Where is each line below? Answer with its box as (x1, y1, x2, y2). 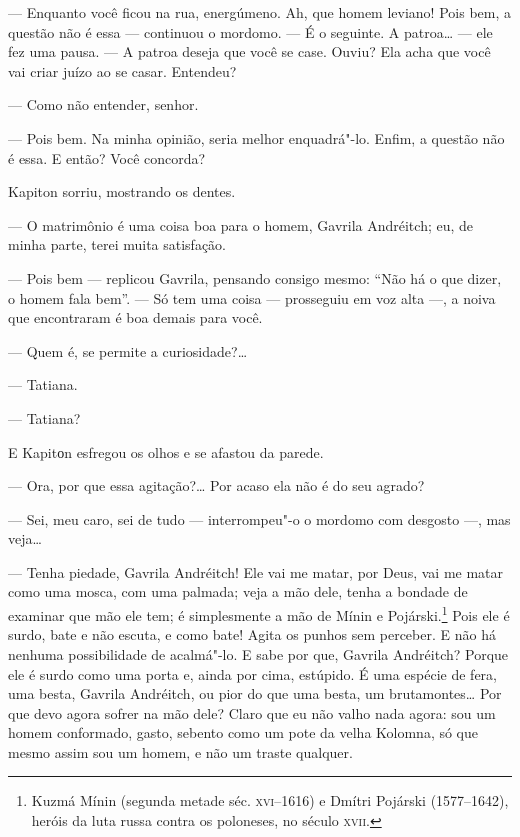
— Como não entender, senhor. (8, 94, 199, 115)
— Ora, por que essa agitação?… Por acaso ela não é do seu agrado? (8, 475, 425, 496)
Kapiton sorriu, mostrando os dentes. (8, 181, 236, 202)
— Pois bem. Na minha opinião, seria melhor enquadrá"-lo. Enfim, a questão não (8, 127, 505, 148)
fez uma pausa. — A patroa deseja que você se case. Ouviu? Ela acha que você (8, 41, 491, 62)
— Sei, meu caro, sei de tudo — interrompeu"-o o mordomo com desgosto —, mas (8, 508, 511, 529)
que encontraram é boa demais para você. (8, 307, 263, 328)
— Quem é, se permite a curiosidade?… (8, 340, 248, 361)
